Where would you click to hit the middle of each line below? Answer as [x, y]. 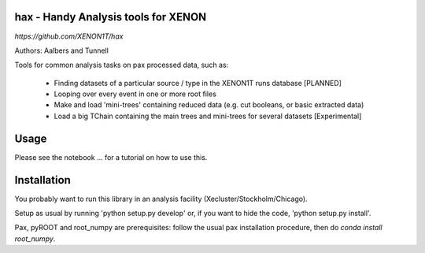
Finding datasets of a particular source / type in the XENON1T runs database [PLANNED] [198, 83]
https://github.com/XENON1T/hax [69, 36]
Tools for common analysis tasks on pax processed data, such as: [122, 65]
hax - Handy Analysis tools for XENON [111, 17]
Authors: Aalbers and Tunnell [62, 50]
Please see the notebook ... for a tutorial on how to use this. [111, 157]
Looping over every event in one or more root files [135, 94]
